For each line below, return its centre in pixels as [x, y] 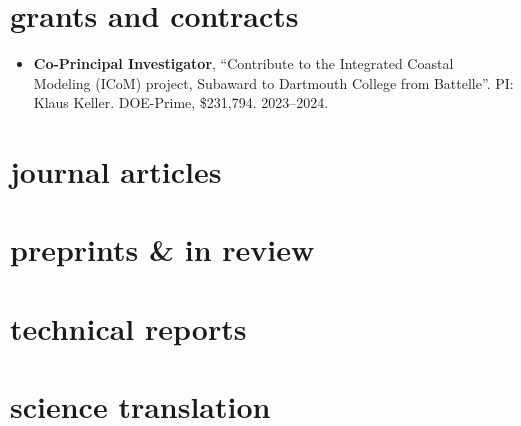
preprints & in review [162, 249]
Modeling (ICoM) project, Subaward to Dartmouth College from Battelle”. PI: [273, 82]
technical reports [128, 327]
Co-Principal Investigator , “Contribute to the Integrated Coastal [243, 63]
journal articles [116, 171]
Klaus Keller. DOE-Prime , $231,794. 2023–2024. [181, 102]
